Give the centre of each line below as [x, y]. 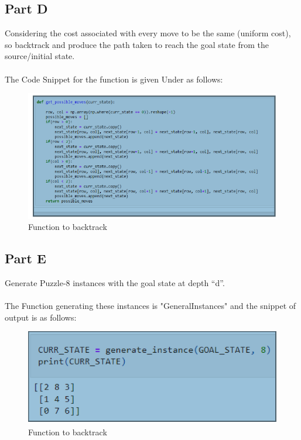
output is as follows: [41, 317]
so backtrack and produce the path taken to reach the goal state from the [137, 44]
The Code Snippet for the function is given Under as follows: [114, 79]
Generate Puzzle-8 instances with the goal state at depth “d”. [115, 283]
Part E [25, 258]
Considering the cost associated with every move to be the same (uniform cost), [148, 33]
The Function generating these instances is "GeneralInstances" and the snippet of [150, 306]
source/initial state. [40, 56]
